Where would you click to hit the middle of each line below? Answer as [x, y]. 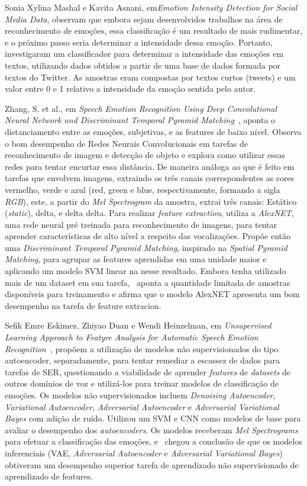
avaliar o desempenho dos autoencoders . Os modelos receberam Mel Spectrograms [151, 429]
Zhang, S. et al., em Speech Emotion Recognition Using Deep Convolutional [141, 108]
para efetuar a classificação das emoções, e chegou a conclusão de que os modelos [153, 441]
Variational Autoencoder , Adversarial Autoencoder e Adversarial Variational [142, 406]
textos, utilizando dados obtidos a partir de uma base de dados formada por [143, 65]
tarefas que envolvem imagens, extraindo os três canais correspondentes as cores [150, 178]
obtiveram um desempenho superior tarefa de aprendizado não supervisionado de [152, 464]
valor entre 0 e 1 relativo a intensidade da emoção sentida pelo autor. [130, 88]
